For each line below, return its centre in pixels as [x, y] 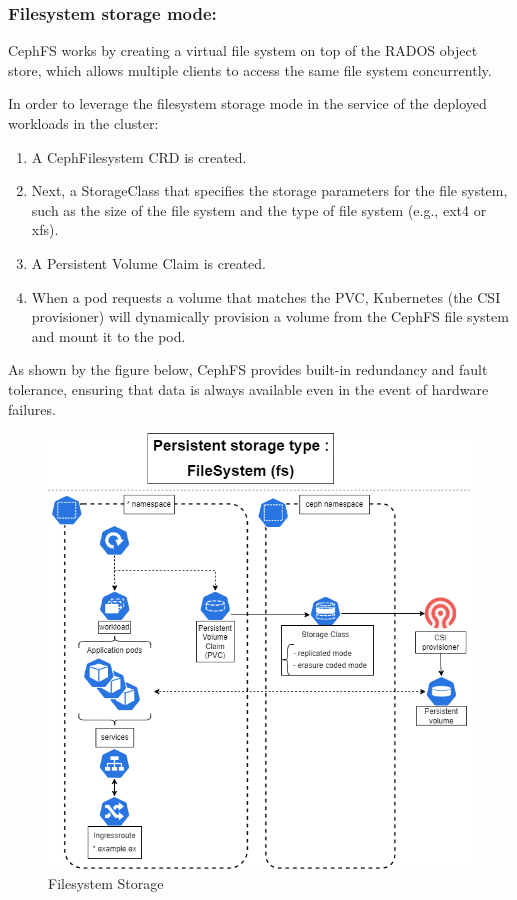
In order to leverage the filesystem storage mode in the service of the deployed [247, 103]
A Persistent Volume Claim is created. [148, 262]
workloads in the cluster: [83, 123]
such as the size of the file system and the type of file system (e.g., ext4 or [259, 209]
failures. [32, 408]
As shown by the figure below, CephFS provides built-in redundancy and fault [248, 369]
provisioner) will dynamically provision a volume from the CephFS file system [270, 316]
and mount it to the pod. [108, 335]
